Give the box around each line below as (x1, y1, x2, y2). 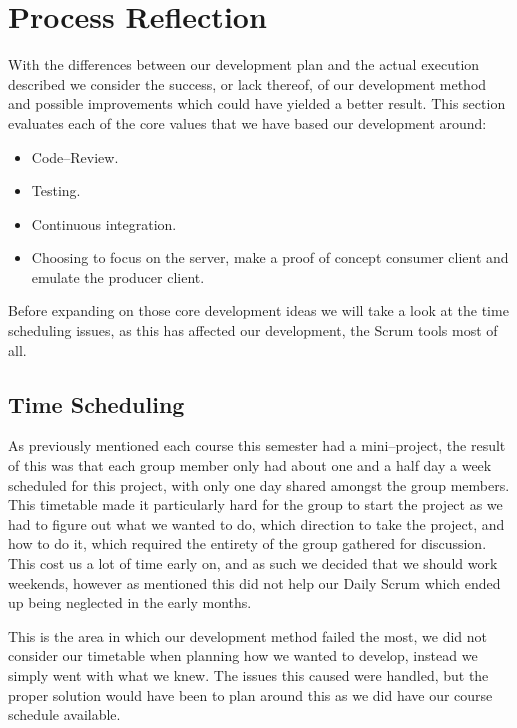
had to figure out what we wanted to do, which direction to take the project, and (8, 513, 505, 534)
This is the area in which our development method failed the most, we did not (8, 625, 488, 646)
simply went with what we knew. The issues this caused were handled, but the (8, 664, 489, 685)
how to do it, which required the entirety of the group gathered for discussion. (8, 533, 487, 554)
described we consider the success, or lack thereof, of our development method (8, 73, 487, 94)
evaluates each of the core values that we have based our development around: (8, 112, 487, 133)
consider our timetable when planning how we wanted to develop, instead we (8, 645, 478, 666)
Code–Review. (31, 146, 119, 167)
